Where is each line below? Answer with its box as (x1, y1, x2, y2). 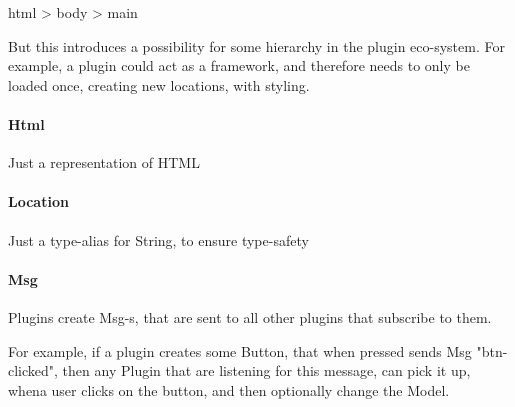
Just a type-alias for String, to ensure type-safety (8, 229, 309, 250)
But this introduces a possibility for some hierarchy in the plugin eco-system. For (8, 35, 505, 56)
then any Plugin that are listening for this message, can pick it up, (62, 360, 471, 381)
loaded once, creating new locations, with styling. (8, 74, 310, 95)
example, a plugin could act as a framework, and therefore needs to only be (8, 55, 470, 76)
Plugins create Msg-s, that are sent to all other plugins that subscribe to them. (8, 306, 492, 327)
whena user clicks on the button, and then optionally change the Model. (8, 379, 450, 400)
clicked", (8, 360, 58, 381)
